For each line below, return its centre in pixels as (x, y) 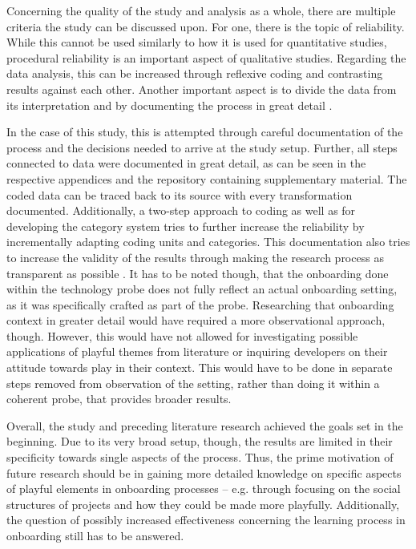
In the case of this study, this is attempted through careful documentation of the (205, 132)
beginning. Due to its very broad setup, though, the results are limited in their (200, 441)
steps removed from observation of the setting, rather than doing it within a (193, 383)
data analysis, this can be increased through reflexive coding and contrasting (195, 73)
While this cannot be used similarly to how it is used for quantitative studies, (197, 42)
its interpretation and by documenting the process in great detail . (170, 105)
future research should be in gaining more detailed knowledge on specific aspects (204, 472)
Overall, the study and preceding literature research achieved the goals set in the (205, 425)
